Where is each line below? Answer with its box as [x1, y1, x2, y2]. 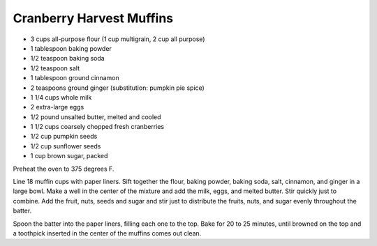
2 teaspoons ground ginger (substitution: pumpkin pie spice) [30, 84, 205, 92]
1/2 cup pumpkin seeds [30, 132, 98, 141]
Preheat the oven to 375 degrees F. [13, 164, 114, 173]
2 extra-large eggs [30, 103, 84, 112]
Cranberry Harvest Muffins [13, 10, 174, 26]
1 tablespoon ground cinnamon [30, 74, 120, 82]
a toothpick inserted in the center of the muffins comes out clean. [13, 229, 202, 237]
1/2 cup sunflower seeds [30, 141, 101, 150]
